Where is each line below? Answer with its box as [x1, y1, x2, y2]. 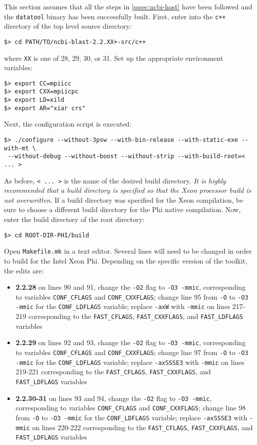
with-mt [4, 144, 29, 152]
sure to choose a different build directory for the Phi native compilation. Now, [4, 204, 241, 215]
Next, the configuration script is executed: [4, 119, 132, 129]
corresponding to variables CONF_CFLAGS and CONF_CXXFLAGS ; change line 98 [15, 402, 246, 413]
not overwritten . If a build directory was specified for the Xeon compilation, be [4, 194, 243, 205]
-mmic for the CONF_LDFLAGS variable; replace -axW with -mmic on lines [15, 301, 230, 311]
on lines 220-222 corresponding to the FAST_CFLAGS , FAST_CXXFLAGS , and [32, 422, 253, 432]
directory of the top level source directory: [4, 21, 132, 31]
